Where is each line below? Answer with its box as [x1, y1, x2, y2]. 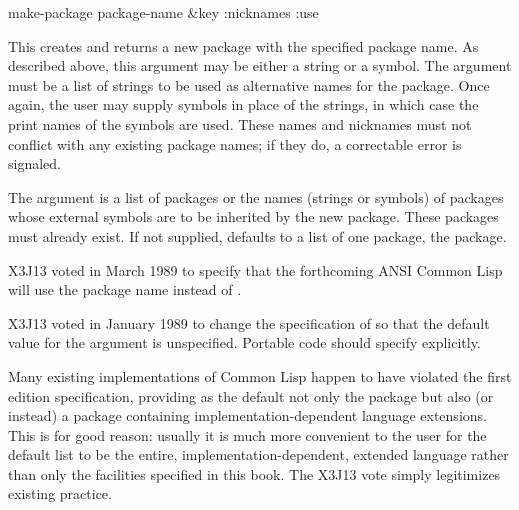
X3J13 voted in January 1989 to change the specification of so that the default [8, 312, 490, 333]
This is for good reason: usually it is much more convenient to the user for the [8, 424, 487, 445]
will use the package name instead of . [8, 279, 242, 300]
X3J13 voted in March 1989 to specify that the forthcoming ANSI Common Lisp [8, 259, 503, 280]
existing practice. [8, 483, 112, 504]
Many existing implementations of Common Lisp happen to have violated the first [8, 365, 512, 386]
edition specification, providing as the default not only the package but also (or [8, 385, 494, 406]
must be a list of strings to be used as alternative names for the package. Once [8, 74, 490, 95]
